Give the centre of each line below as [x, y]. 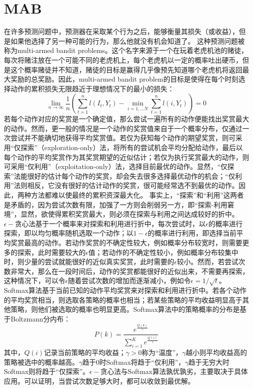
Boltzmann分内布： [40, 318]
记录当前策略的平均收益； [85, 352]
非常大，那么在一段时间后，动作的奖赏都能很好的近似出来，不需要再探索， [130, 271]
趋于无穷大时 [209, 362]
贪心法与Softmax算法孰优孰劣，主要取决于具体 [174, 371]
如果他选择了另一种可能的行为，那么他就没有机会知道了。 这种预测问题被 [127, 41]
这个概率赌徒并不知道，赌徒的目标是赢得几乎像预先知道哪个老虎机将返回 [126, 69]
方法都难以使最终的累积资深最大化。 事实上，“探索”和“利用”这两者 [137, 195]
